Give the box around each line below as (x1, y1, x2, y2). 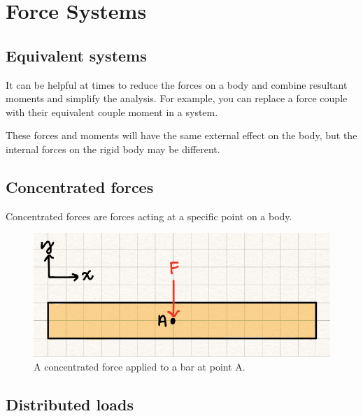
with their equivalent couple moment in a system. (6, 104, 218, 119)
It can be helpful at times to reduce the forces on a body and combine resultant (6, 77, 348, 92)
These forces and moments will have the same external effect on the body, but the (6, 128, 357, 143)
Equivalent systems (6, 44, 147, 66)
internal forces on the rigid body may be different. (6, 141, 220, 156)
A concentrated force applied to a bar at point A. (34, 359, 245, 373)
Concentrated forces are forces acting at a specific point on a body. (6, 208, 292, 223)
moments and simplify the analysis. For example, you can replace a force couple (6, 91, 348, 106)
